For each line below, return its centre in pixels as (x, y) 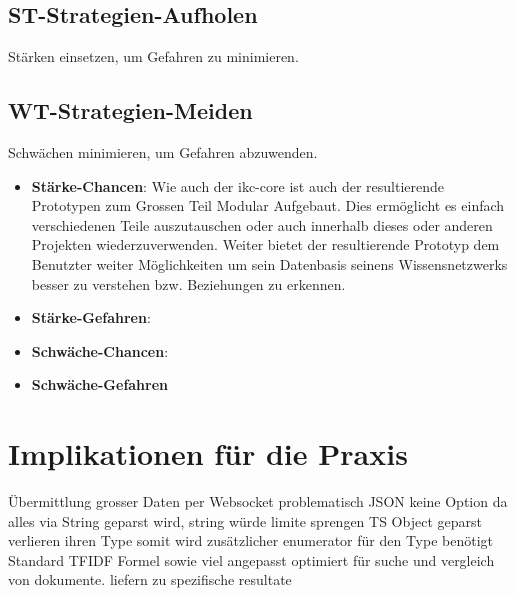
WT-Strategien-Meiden (130, 110)
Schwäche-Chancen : (100, 350)
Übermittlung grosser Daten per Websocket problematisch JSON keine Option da (258, 501)
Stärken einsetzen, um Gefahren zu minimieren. (153, 56)
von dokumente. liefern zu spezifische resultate (150, 579)
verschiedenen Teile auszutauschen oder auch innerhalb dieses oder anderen (262, 224)
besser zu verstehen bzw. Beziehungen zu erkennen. (188, 283)
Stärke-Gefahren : (91, 317)
